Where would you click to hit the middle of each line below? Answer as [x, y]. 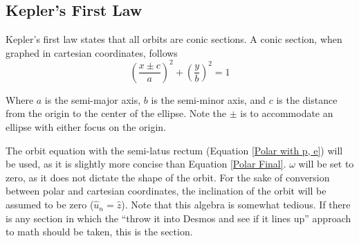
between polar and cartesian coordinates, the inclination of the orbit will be [166, 191]
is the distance [307, 99]
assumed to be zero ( [50, 205]
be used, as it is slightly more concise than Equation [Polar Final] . [146, 164]
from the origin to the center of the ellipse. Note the [116, 113]
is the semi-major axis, [93, 99]
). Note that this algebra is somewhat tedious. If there [236, 205]
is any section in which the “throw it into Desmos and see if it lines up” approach [178, 218]
